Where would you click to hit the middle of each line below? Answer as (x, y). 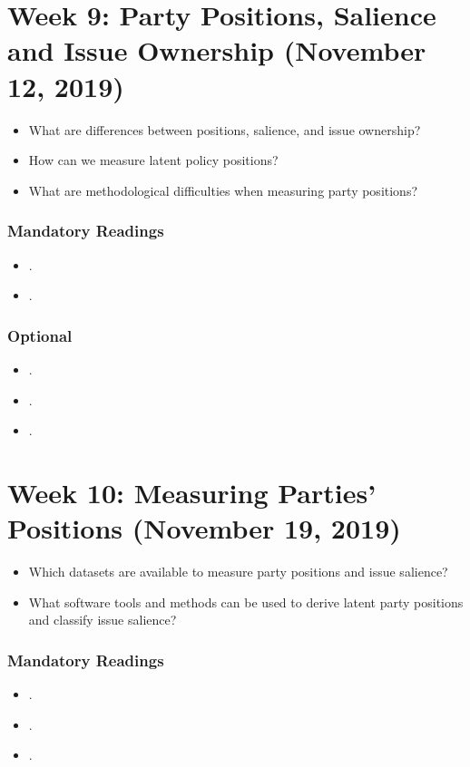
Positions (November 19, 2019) (204, 528)
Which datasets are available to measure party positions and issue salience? (238, 571)
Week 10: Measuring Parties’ (192, 492)
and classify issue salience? (103, 620)
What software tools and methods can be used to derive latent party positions (246, 602)
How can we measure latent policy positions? (153, 160)
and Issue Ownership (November (217, 50)
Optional (40, 335)
